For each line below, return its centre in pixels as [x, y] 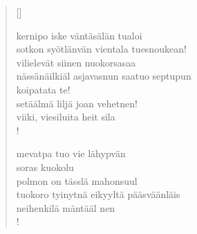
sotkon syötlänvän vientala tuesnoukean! [101, 49]
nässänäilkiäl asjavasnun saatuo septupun [104, 76]
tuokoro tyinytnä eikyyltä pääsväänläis [98, 194]
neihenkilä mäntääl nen [66, 207]
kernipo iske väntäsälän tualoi [79, 35]
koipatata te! [43, 89]
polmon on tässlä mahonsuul [77, 180]
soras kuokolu [45, 166]
